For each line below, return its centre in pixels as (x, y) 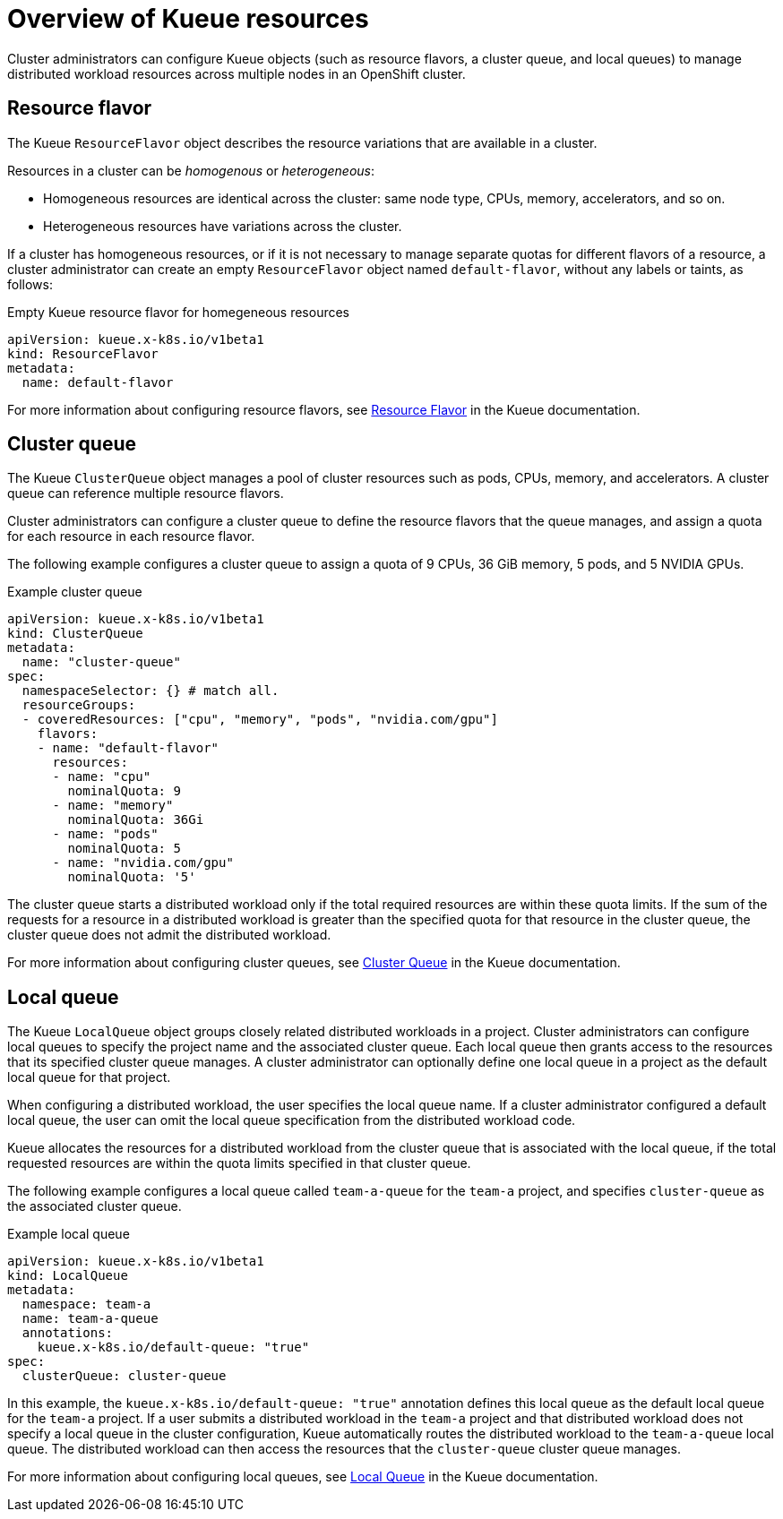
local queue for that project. (89, 1077)
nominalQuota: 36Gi (136, 820)
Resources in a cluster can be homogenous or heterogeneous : (191, 170)
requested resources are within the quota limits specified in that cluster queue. (239, 1163)
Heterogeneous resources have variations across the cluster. (223, 226)
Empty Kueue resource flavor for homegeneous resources (178, 312)
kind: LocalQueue (68, 1276)
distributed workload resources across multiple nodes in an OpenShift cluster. (237, 73)
